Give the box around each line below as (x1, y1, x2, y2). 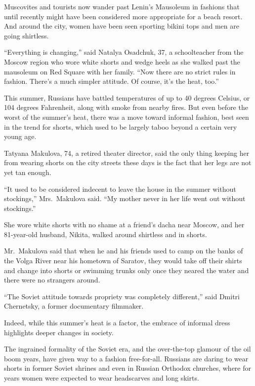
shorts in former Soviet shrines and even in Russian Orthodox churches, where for (4, 363, 251, 373)
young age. (4, 131, 37, 141)
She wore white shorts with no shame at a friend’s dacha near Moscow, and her (4, 219, 245, 230)
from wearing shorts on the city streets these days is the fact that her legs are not (4, 157, 252, 168)
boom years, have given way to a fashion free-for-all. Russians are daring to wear (4, 353, 249, 363)
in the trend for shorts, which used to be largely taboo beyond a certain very (4, 121, 237, 132)
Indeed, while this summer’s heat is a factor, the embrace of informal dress (4, 317, 230, 328)
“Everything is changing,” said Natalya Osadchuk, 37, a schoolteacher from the (4, 47, 244, 57)
